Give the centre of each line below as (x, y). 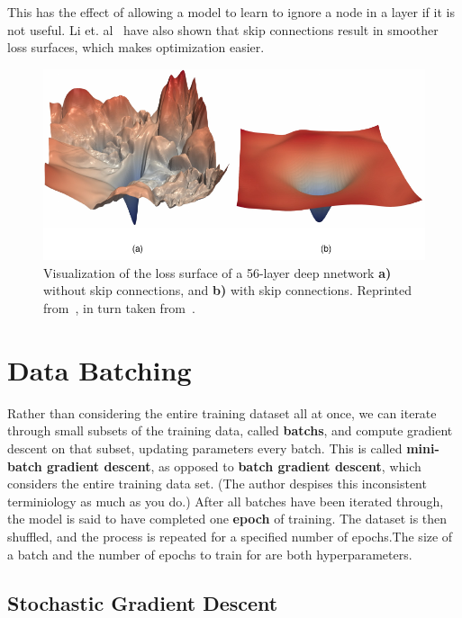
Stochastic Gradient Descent (143, 602)
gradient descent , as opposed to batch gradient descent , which (234, 466)
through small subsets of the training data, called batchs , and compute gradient (230, 430)
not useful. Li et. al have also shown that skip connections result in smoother (223, 29)
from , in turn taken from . (119, 308)
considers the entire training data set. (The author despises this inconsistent (217, 484)
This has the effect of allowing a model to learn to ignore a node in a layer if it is (231, 12)
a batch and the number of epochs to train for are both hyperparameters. (210, 554)
